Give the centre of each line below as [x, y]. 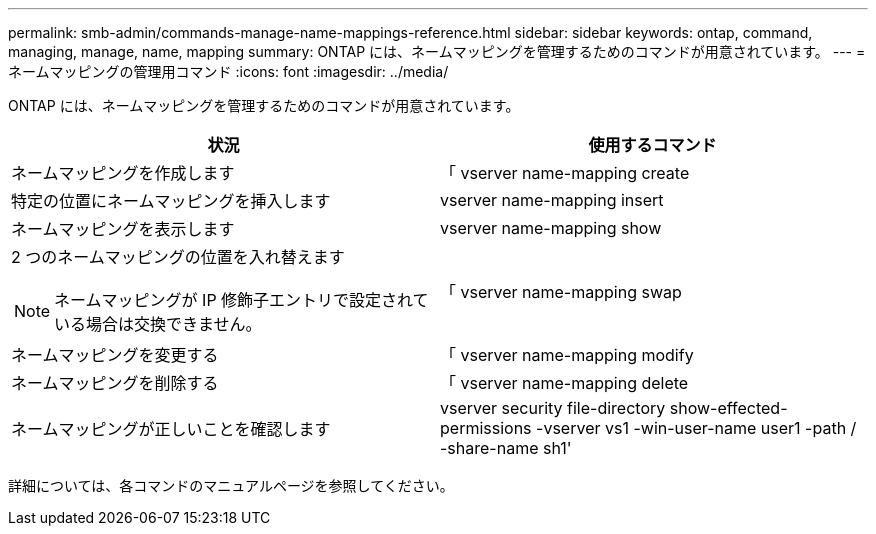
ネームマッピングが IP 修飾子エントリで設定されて [241, 300]
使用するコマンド [652, 145]
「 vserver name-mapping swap [561, 292]
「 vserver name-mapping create [565, 173]
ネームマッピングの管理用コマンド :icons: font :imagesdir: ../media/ [228, 71]
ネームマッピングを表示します [123, 229]
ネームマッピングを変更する [115, 355]
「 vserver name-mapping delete [564, 383]
